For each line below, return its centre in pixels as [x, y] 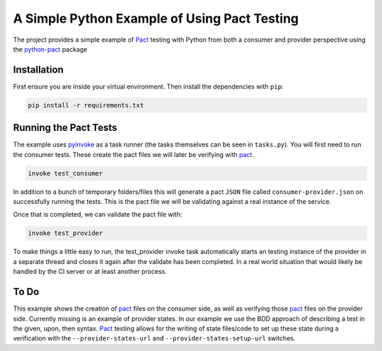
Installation [38, 70]
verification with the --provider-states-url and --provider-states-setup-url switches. [154, 338]
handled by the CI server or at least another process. [90, 272]
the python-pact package [50, 49]
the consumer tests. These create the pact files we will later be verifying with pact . [134, 154]
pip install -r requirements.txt [86, 105]
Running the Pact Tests [65, 128]
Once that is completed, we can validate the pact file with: [98, 214]
